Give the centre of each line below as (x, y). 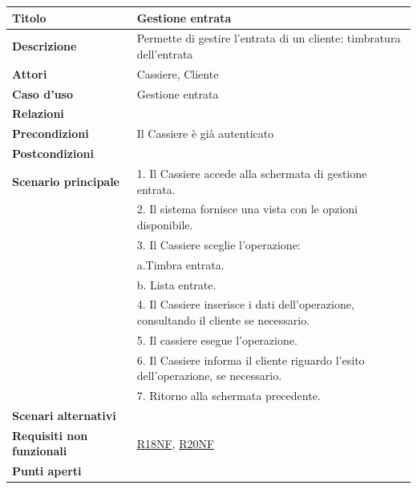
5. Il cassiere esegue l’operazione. (217, 339)
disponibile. (165, 225)
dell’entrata (165, 53)
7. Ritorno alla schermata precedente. (229, 396)
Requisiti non (50, 435)
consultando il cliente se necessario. (223, 320)
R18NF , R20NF (176, 443)
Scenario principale (66, 181)
